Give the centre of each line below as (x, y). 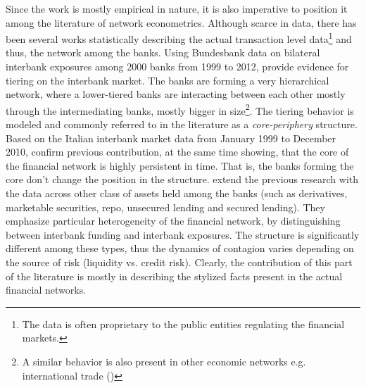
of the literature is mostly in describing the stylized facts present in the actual (174, 276)
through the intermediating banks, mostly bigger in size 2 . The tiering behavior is (180, 109)
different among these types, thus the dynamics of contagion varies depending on (180, 248)
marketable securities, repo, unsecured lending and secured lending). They (165, 207)
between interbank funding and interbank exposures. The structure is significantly (183, 234)
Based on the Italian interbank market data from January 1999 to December (171, 138)
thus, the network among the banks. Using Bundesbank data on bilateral (163, 52)
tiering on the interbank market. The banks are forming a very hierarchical (168, 80)
